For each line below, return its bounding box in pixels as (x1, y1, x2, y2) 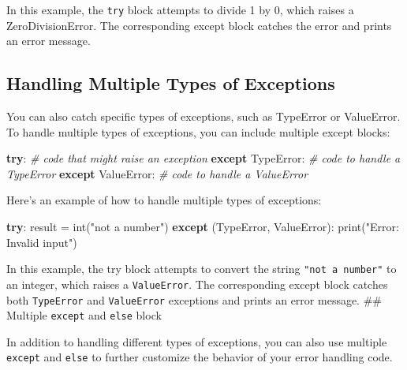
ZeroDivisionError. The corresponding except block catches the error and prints (6, 17, 392, 33)
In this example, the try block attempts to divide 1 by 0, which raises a (6, 2, 354, 17)
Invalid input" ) (6, 234, 77, 250)
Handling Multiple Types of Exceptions (6, 71, 335, 95)
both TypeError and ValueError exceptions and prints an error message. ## (6, 291, 383, 308)
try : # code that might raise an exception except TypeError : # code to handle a (6, 150, 401, 166)
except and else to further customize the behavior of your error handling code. (6, 349, 393, 365)
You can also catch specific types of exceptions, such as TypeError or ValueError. (6, 108, 401, 125)
